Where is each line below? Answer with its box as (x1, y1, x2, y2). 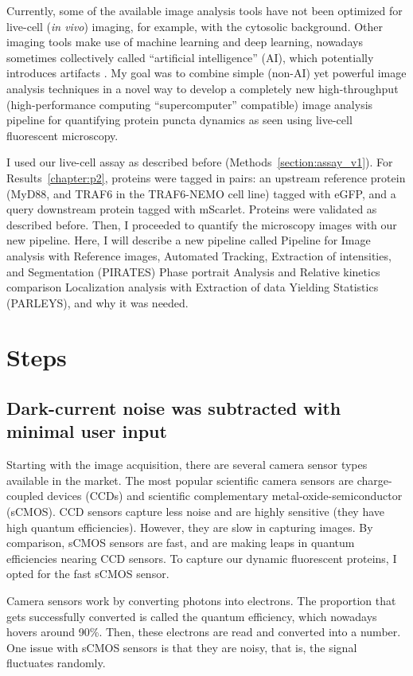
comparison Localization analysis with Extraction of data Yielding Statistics (6, 279, 379, 295)
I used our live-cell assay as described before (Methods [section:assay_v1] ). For (6, 154, 393, 170)
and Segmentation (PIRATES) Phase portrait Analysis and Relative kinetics (6, 263, 380, 279)
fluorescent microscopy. (6, 127, 119, 143)
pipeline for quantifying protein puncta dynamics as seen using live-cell (6, 111, 353, 128)
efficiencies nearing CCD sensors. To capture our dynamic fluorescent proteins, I (6, 549, 397, 566)
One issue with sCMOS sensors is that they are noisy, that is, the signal (6, 639, 357, 655)
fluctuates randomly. (6, 655, 106, 671)
